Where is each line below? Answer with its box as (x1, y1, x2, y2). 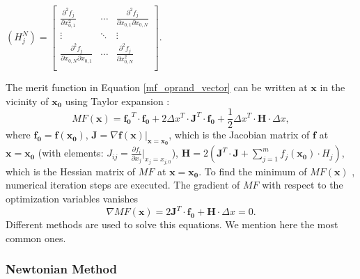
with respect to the (262, 177, 343, 192)
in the (320, 79, 345, 94)
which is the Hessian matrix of (6, 164, 136, 178)
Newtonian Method (6, 260, 117, 278)
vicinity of (6, 93, 49, 108)
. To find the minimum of (198, 164, 307, 178)
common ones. (6, 230, 66, 245)
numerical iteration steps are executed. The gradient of (6, 177, 240, 192)
